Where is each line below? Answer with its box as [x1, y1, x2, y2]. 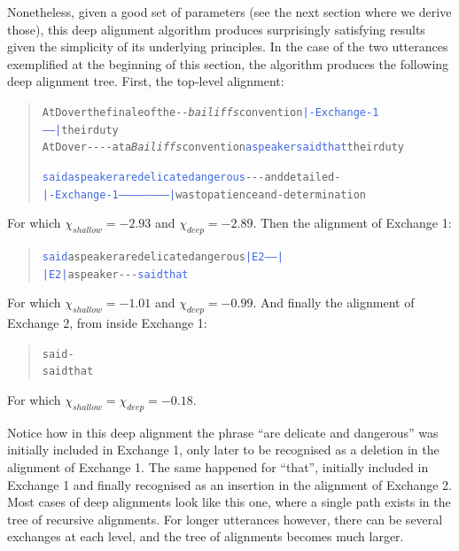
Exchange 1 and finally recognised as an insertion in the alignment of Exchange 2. [7, 475, 452, 493]
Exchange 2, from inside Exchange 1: [7, 314, 207, 332]
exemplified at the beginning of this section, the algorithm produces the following [7, 54, 449, 73]
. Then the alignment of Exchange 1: [253, 213, 452, 232]
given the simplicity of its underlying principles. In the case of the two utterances [7, 37, 448, 56]
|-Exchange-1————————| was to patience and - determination [42, 188, 366, 201]
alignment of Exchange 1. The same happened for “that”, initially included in [7, 458, 429, 477]
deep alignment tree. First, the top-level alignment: [7, 72, 284, 90]
